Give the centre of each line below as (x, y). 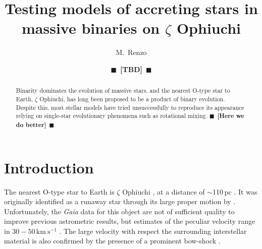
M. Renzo (131, 52)
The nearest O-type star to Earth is (59, 191)
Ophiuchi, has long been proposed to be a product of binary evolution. (132, 99)
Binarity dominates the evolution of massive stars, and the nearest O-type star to (123, 90)
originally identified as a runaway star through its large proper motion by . (120, 201)
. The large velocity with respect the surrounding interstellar (153, 231)
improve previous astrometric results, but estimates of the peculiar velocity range (130, 221)
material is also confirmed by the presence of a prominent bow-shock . (112, 241)
